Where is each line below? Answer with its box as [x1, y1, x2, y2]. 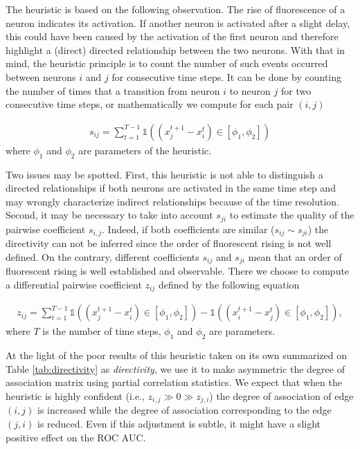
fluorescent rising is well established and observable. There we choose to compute [6, 264, 350, 278]
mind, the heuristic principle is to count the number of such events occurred [6, 56, 328, 71]
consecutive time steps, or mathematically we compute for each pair [6, 97, 294, 111]
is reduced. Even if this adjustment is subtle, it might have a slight [37, 416, 321, 431]
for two [280, 83, 312, 98]
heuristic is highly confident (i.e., [6, 388, 145, 403]
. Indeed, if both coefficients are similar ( [102, 221, 275, 236]
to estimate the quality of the [229, 208, 354, 222]
